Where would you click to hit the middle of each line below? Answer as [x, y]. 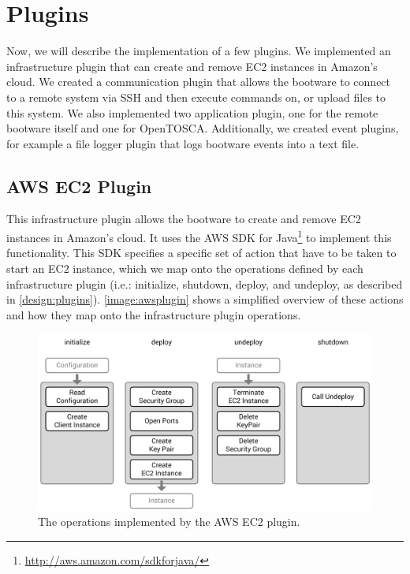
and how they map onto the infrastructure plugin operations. [154, 314]
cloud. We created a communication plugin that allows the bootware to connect [199, 82]
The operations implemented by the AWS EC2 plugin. [169, 522]
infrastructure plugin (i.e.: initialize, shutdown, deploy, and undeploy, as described [205, 283]
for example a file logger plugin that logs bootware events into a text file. [183, 143]
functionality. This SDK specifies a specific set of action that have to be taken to [201, 253]
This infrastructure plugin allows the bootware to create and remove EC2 [184, 219]
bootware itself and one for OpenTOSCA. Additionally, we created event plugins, [203, 128]
